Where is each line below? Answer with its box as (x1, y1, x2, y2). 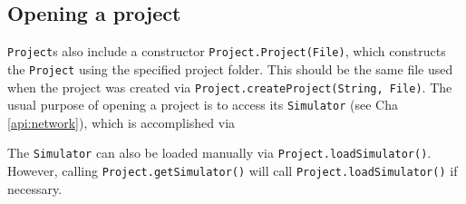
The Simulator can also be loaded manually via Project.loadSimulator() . (7, 143, 432, 162)
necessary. (7, 179, 63, 198)
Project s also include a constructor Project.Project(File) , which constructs (7, 42, 446, 61)
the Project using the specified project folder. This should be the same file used (7, 59, 453, 78)
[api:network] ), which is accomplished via (7, 112, 236, 131)
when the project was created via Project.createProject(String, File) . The (7, 77, 452, 96)
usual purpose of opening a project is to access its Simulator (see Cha (7, 95, 398, 114)
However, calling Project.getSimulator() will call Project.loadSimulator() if (7, 161, 458, 180)
